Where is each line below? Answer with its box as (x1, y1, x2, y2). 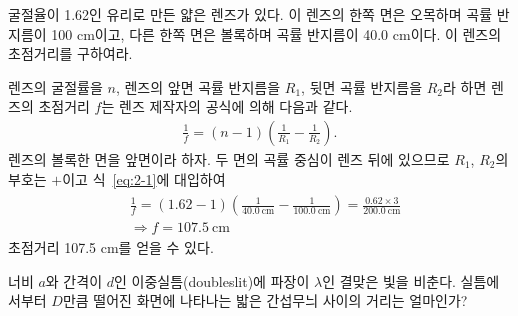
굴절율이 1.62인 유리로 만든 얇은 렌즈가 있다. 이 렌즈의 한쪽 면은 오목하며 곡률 (8, 4, 493, 24)
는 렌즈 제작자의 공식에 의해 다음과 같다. (101, 96, 353, 117)
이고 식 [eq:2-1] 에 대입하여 (62, 168, 226, 189)
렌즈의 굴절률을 (8, 76, 103, 97)
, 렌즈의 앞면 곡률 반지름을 (115, 76, 281, 97)
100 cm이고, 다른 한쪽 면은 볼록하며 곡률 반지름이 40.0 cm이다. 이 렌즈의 (51, 23, 502, 44)
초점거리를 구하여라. (8, 43, 133, 64)
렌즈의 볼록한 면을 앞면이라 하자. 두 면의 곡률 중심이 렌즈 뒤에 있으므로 (8, 149, 450, 169)
